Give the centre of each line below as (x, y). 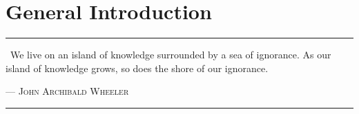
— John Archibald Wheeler (67, 91)
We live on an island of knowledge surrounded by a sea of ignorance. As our (171, 55)
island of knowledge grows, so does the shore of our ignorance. (137, 68)
